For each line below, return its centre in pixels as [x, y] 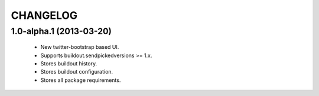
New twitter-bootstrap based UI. [80, 47]
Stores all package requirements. [81, 80]
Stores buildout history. [69, 63]
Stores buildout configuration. [77, 72]
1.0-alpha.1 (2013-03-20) [61, 31]
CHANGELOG [44, 15]
